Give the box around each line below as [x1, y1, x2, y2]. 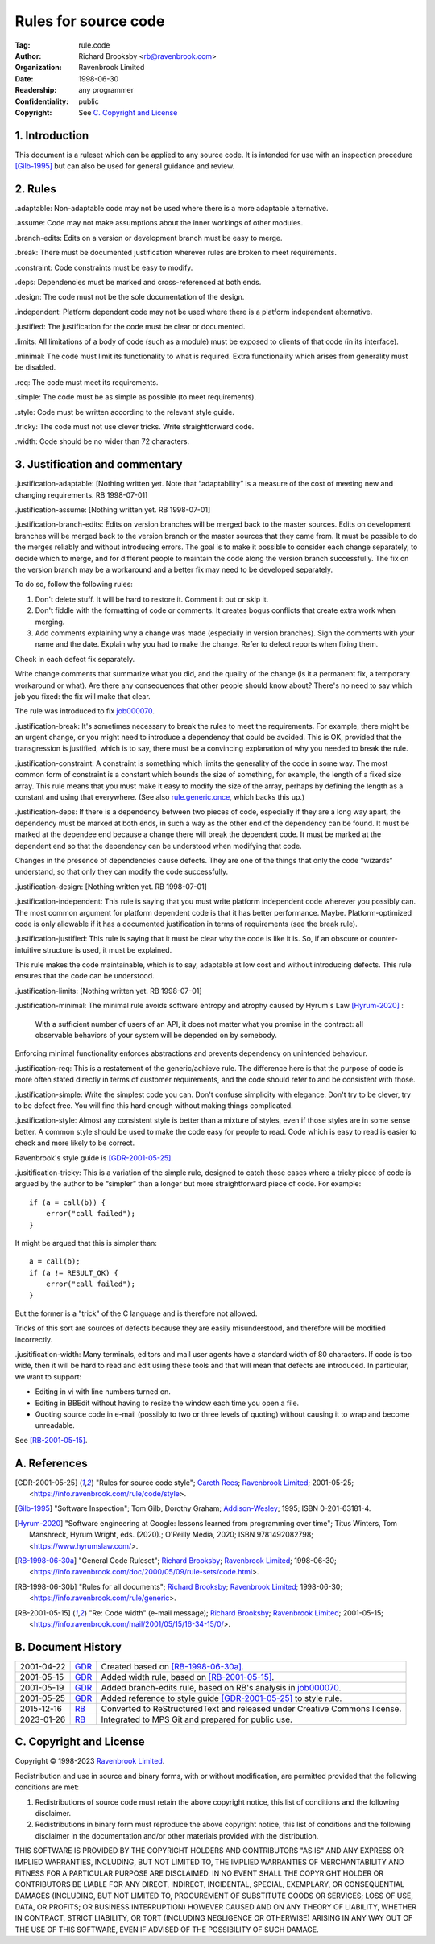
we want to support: [14, 1371, 82, 1381]
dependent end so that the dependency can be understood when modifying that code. [14, 841, 302, 850]
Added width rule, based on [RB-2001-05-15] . [101, 1671, 275, 1682]
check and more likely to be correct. [14, 1138, 135, 1148]
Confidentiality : [14, 97, 69, 106]
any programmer [78, 85, 135, 95]
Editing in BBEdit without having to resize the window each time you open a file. [35, 1398, 300, 1408]
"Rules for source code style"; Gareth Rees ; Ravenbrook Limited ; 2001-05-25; [95, 1478, 354, 1487]
